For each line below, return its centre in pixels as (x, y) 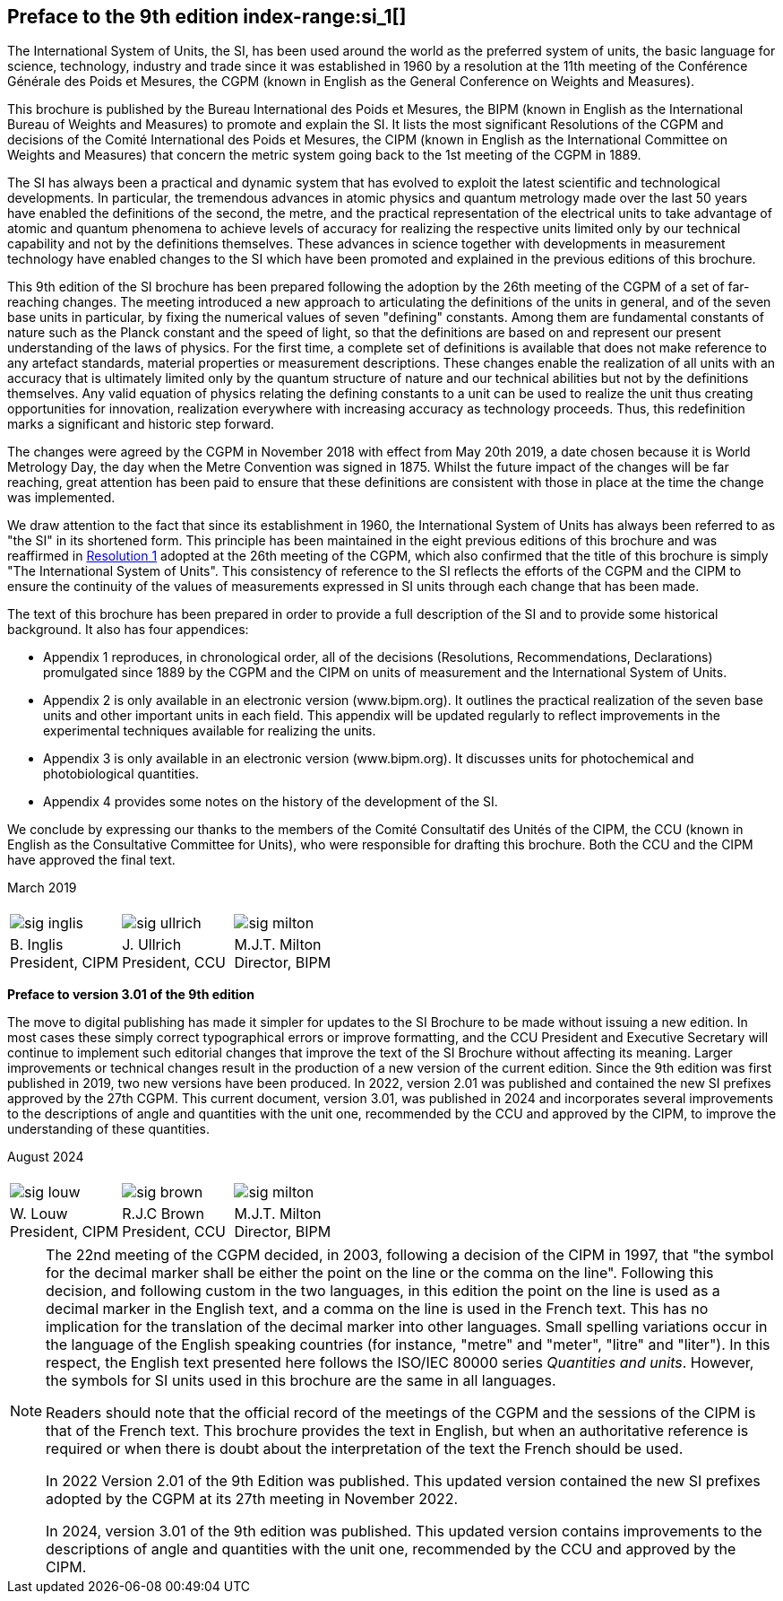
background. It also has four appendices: (128, 630)
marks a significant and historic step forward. (141, 424)
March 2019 (42, 888)
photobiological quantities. (121, 774)
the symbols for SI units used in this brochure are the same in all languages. (301, 1381)
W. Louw (39, 1214)
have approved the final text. (91, 860)
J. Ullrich (152, 945)
